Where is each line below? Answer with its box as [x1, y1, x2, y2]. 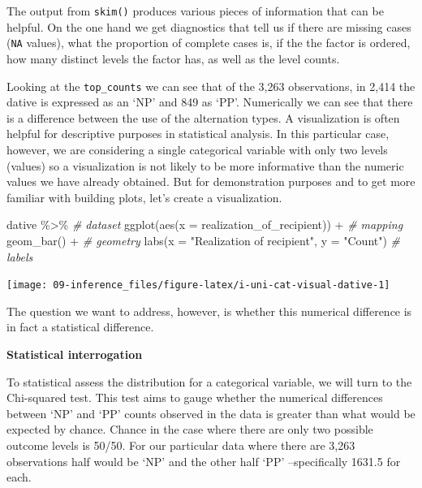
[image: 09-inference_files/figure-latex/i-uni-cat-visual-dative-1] [6, 279, 390, 292]
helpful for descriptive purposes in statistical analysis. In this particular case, [6, 125, 390, 142]
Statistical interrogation [6, 345, 143, 362]
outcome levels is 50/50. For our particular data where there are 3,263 [6, 436, 355, 453]
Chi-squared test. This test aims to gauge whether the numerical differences [6, 389, 383, 406]
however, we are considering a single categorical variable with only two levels [6, 140, 388, 158]
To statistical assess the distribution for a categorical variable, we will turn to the [6, 373, 412, 390]
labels [6, 248, 33, 265]
